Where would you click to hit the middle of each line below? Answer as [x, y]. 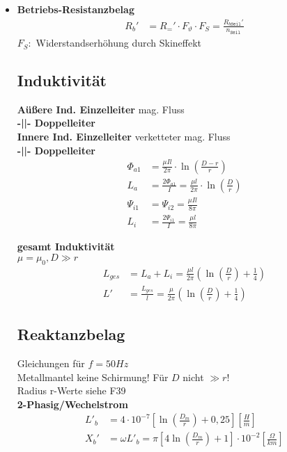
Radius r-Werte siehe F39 [71, 390]
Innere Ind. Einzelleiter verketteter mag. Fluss [124, 137]
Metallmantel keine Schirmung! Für [93, 377]
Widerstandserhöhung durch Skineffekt [119, 43]
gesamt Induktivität [66, 247]
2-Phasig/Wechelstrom [72, 404]
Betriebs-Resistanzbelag [76, 9]
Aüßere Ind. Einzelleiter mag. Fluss [101, 109]
